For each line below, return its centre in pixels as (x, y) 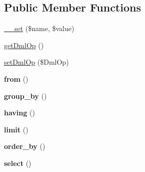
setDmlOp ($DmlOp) (36, 62)
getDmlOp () (24, 45)
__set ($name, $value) (39, 28)
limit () (16, 129)
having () (19, 113)
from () (16, 78)
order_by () (25, 146)
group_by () (25, 96)
